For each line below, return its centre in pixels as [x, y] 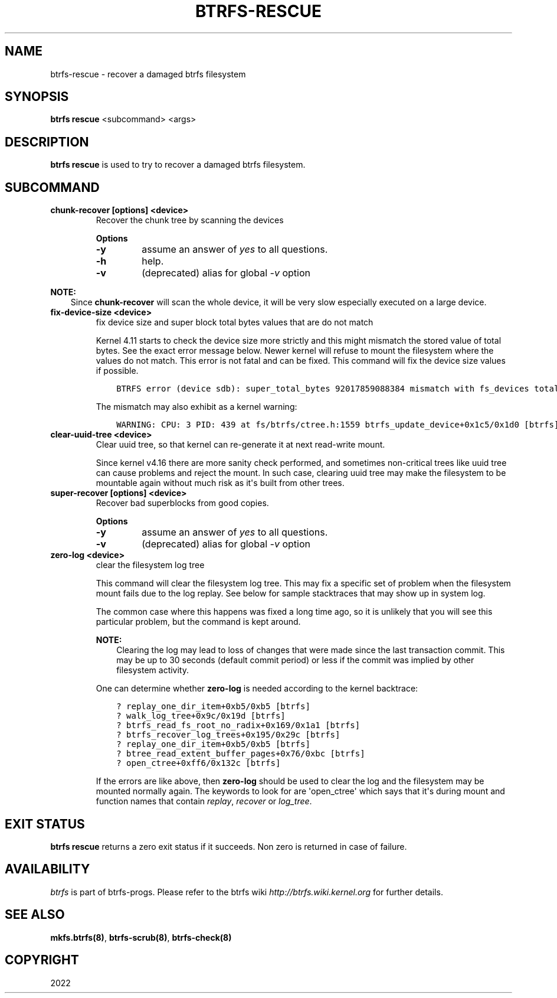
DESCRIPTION [47, 142]
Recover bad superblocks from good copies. [182, 503]
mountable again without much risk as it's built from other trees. [220, 483]
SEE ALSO [35, 915]
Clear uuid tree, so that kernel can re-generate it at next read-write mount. [240, 445]
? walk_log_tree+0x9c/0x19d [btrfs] [201, 716]
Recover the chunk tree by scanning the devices [190, 220]
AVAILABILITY [47, 869]
